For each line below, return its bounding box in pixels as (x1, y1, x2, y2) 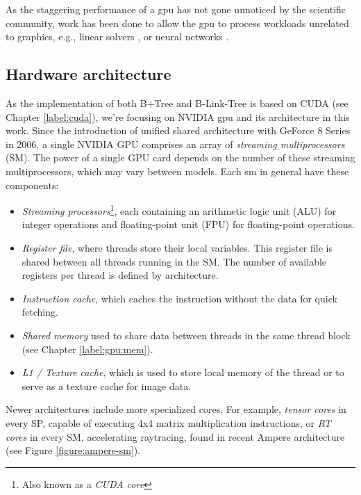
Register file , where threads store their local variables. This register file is (22, 240, 333, 254)
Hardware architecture (6, 63, 171, 85)
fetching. (22, 305, 58, 319)
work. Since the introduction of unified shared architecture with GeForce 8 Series (6, 123, 351, 138)
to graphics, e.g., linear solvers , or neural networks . (6, 29, 229, 44)
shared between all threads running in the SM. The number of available (22, 254, 327, 268)
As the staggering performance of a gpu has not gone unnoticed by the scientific (6, 2, 346, 16)
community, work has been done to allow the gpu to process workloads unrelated (6, 15, 349, 30)
